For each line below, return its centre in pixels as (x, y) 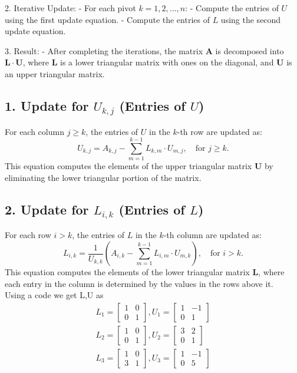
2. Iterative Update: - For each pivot (70, 8)
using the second (251, 19)
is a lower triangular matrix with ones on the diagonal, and (167, 62)
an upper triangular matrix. (55, 73)
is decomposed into (250, 50)
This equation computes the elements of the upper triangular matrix (128, 166)
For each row (28, 235)
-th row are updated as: (220, 131)
